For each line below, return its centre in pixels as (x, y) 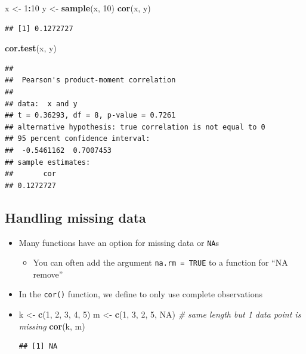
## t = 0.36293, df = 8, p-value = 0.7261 (90, 116)
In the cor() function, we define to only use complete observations (141, 294)
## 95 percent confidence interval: (78, 139)
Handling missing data (75, 217)
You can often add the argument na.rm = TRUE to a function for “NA (160, 262)
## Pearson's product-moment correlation (90, 80)
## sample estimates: (48, 162)
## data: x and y (41, 104)
